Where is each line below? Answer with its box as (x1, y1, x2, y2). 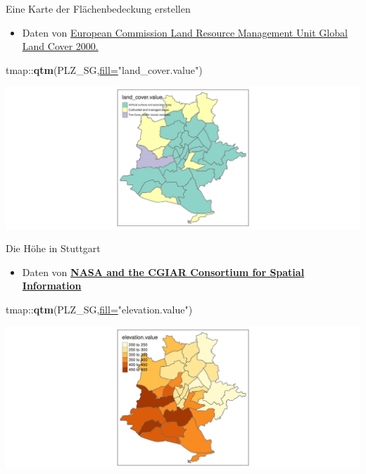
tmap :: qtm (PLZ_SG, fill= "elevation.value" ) (6, 302, 193, 317)
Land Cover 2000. (22, 39, 99, 54)
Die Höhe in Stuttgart (6, 241, 101, 256)
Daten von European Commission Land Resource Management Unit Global (22, 25, 348, 39)
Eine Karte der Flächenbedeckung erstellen (6, 1, 191, 15)
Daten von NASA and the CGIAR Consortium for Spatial (22, 264, 305, 279)
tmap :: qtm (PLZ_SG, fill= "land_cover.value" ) (6, 62, 203, 77)
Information (22, 278, 82, 293)
